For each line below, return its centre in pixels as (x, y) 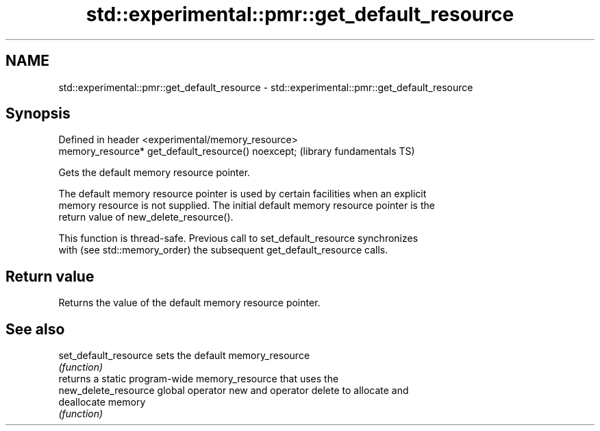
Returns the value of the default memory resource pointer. (189, 303)
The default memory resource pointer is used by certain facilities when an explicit (242, 194)
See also (35, 329)
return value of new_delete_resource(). (146, 217)
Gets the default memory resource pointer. (154, 173)
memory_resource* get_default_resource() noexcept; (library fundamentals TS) (237, 151)
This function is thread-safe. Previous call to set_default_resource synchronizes (238, 238)
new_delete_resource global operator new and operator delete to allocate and (234, 391)
